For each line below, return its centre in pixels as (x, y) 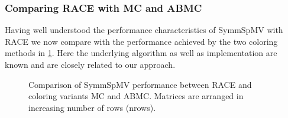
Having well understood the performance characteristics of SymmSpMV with (144, 30)
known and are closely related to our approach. (90, 64)
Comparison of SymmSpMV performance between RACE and (140, 84)
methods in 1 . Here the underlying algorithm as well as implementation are (141, 53)
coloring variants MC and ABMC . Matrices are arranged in (136, 96)
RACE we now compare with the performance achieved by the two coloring (141, 41)
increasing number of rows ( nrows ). (92, 107)
